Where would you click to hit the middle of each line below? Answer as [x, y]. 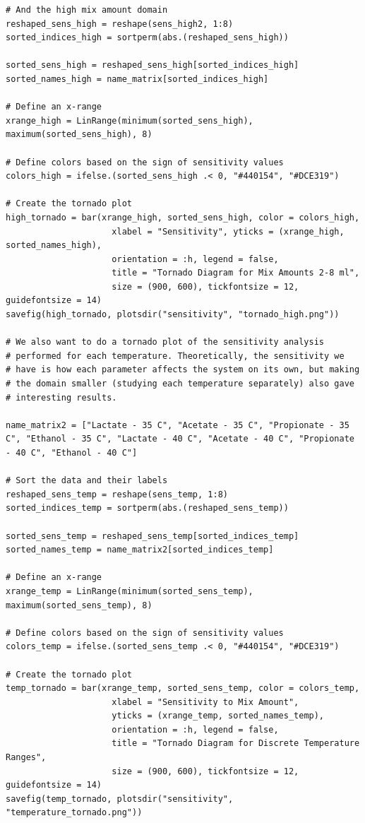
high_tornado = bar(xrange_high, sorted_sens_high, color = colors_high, [183, 217]
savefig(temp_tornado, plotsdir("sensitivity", [120, 799]
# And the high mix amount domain [87, 10]
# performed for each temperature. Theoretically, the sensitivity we [175, 356]
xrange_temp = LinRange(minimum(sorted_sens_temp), [130, 591]
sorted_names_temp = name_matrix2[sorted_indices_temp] [140, 550]
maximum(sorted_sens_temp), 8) [79, 605]
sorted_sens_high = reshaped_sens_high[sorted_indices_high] [152, 65]
